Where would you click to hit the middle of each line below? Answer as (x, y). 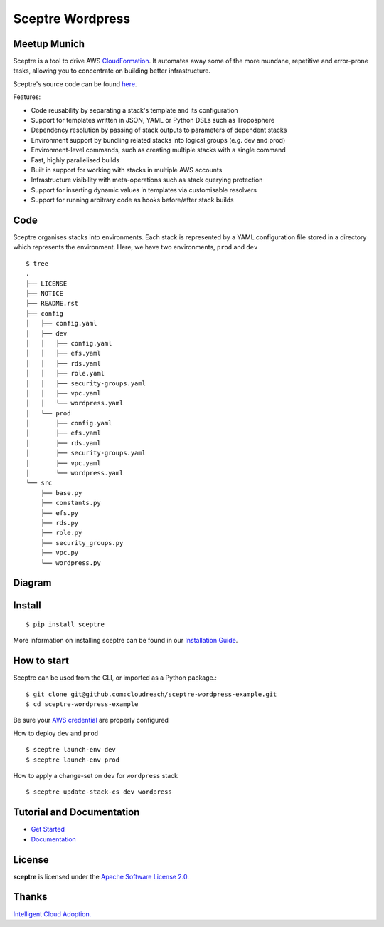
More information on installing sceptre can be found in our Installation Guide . (126, 641)
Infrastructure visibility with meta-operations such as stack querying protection (147, 180)
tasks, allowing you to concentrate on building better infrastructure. (112, 71)
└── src (39, 483)
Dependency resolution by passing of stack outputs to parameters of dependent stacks (159, 130)
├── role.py (61, 533)
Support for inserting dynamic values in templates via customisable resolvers (144, 190)
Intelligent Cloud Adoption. (52, 914)
